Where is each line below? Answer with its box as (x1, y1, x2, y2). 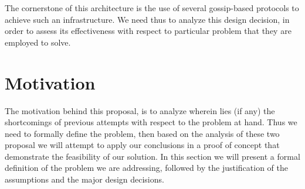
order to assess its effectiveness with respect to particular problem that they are (5, 25, 292, 37)
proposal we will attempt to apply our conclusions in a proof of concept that (5, 139, 280, 151)
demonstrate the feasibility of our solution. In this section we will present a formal (5, 150, 300, 162)
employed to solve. (5, 36, 71, 48)
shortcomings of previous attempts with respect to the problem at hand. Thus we (5, 116, 297, 128)
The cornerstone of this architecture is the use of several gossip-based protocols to (5, 2, 299, 13)
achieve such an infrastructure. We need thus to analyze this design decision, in (5, 13, 290, 25)
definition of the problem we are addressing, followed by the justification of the (5, 161, 288, 174)
